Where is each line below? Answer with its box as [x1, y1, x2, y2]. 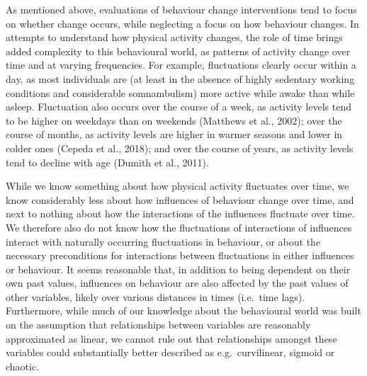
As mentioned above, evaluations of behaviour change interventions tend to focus [6, 2, 357, 16]
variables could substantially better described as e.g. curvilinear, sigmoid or [6, 345, 335, 360]
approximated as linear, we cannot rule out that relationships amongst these [6, 331, 337, 346]
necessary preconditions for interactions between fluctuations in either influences [6, 248, 354, 263]
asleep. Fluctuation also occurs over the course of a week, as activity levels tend [6, 99, 351, 114]
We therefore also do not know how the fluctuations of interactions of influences [6, 220, 352, 234]
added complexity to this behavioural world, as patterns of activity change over [6, 43, 351, 58]
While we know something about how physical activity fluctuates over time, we [6, 178, 349, 193]
